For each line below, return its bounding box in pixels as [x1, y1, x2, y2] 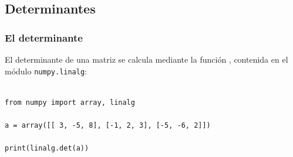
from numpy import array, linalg [5, 98, 135, 107]
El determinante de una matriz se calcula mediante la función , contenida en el [5, 53, 288, 65]
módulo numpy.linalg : [5, 64, 87, 77]
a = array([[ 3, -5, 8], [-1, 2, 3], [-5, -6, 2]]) [5, 121, 211, 130]
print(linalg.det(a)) [5, 144, 89, 153]
